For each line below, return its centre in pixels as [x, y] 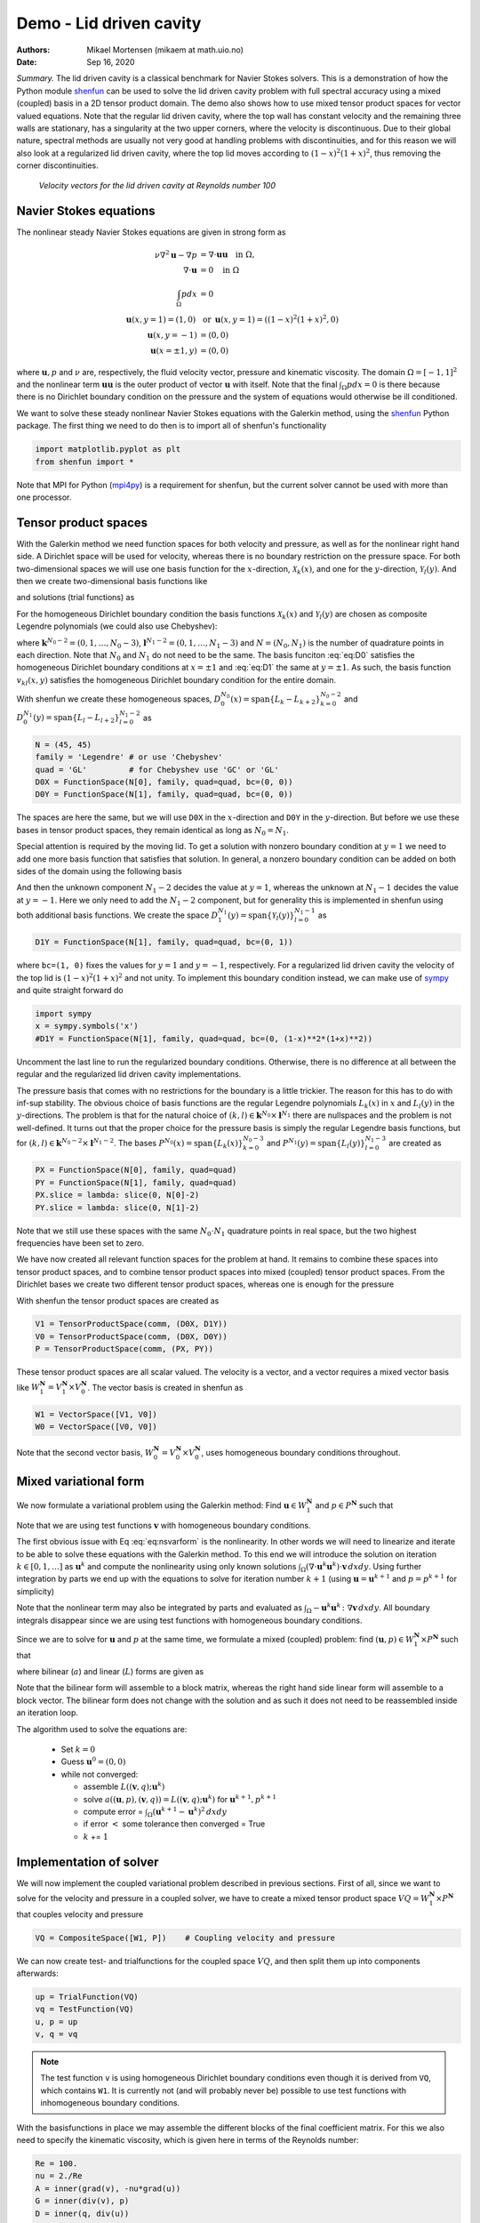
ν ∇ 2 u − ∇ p [176, 254]
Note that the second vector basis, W [85, 1453]
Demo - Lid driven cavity [109, 23]
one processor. [44, 497]
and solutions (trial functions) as [76, 598]
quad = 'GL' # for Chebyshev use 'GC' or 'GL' [157, 770]
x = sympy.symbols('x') [87, 1026]
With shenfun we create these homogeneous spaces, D [119, 699]
